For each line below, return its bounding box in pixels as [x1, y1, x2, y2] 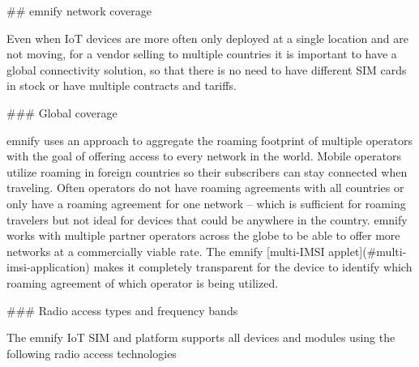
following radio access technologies [6, 344, 177, 361]
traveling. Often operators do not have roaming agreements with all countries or [6, 179, 404, 196]
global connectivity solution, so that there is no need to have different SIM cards [6, 61, 407, 78]
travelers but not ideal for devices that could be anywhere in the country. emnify [6, 211, 408, 228]
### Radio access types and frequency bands [6, 301, 238, 318]
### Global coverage [6, 104, 118, 121]
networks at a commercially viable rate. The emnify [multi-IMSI [6, 242, 325, 259]
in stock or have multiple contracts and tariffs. [6, 77, 237, 94]
